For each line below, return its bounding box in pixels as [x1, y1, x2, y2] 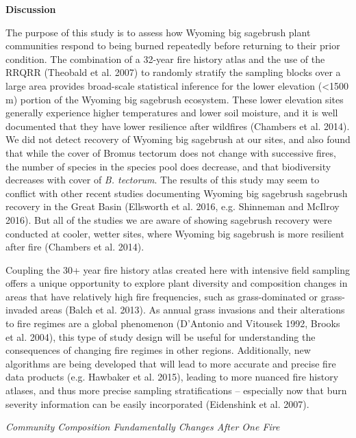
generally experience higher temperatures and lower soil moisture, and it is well [5, 105, 338, 120]
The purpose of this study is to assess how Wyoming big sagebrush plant [5, 25, 311, 39]
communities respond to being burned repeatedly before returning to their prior [5, 38, 340, 53]
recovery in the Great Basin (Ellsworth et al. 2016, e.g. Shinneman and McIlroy [5, 199, 340, 214]
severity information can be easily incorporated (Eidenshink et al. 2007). [5, 396, 309, 411]
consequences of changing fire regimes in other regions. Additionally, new [5, 343, 311, 357]
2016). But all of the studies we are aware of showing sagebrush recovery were [5, 212, 332, 227]
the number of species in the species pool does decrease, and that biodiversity [5, 159, 331, 173]
